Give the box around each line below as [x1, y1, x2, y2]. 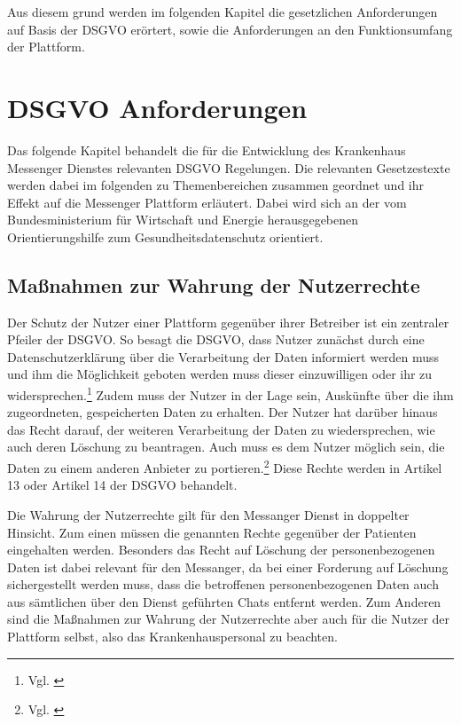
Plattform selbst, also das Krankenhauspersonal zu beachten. [7, 627, 338, 646]
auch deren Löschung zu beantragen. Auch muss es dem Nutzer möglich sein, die [7, 437, 445, 456]
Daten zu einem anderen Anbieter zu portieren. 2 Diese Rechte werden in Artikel [7, 456, 442, 476]
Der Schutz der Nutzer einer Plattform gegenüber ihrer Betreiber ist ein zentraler [7, 312, 449, 331]
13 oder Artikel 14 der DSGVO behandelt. [7, 476, 238, 494]
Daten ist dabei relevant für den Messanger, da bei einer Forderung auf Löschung [7, 557, 449, 576]
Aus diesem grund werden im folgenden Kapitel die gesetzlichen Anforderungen [7, 3, 438, 20]
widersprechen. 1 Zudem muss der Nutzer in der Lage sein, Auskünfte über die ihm [7, 383, 454, 404]
